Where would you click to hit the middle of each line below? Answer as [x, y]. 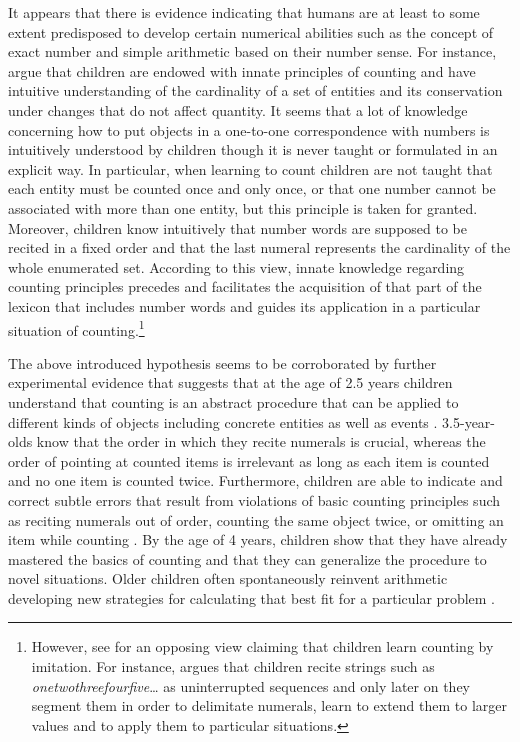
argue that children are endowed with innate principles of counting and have [242, 70]
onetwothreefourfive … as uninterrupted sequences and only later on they [251, 685]
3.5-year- [469, 421]
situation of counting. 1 [76, 328]
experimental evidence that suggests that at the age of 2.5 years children [230, 382]
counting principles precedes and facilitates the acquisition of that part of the [245, 286]
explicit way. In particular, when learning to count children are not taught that [250, 168]
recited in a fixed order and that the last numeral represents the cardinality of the [259, 247]
